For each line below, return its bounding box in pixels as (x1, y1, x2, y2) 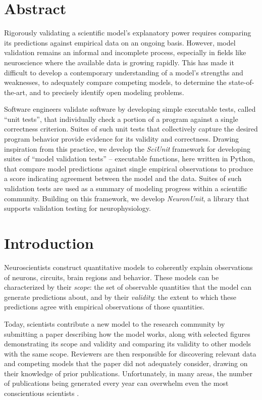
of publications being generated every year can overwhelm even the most (4, 378, 229, 388)
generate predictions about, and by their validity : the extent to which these (4, 291, 237, 302)
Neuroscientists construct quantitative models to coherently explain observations (4, 261, 253, 272)
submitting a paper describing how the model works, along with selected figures (4, 328, 250, 339)
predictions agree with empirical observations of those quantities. (4, 301, 205, 312)
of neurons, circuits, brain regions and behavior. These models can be (4, 272, 219, 282)
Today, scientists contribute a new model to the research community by (4, 318, 225, 329)
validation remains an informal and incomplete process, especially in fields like (4, 47, 246, 58)
